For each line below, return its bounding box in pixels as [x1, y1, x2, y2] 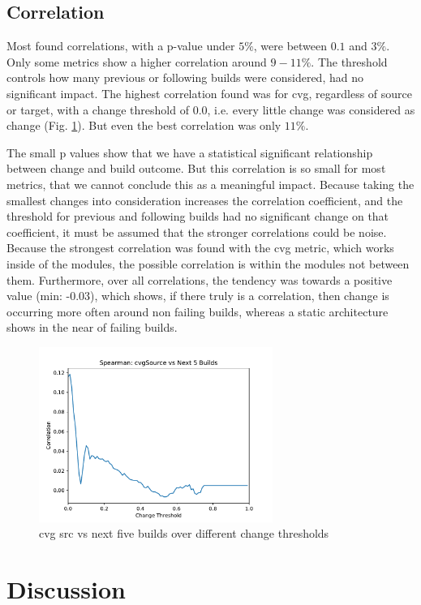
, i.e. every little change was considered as [207, 101, 415, 118]
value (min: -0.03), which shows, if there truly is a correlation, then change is [6, 287, 389, 304]
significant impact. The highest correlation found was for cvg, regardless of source [6, 84, 413, 101]
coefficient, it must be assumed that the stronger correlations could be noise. [6, 223, 387, 240]
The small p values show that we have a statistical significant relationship [6, 144, 373, 161]
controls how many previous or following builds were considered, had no [6, 69, 363, 86]
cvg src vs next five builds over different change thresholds [39, 525, 329, 542]
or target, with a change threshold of [6, 101, 189, 118]
